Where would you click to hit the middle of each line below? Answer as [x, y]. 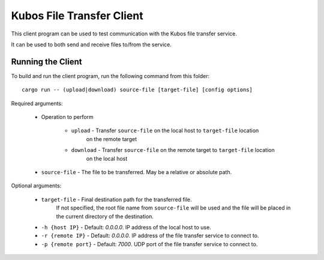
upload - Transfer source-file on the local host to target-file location [165, 131]
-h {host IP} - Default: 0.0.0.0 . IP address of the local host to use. [126, 227]
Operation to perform [67, 117]
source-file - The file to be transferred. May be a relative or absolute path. [136, 172]
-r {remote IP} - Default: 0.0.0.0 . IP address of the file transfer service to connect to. [150, 236]
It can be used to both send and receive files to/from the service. [91, 44]
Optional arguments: [36, 186]
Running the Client [46, 62]
